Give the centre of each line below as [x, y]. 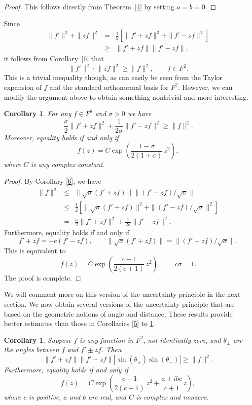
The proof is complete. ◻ [43, 277]
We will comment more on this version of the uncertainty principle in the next [122, 294]
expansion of [23, 87]
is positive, [45, 397]
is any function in [107, 340]
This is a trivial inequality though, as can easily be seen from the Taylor [113, 77]
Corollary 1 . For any [38, 113]
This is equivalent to [35, 251]
